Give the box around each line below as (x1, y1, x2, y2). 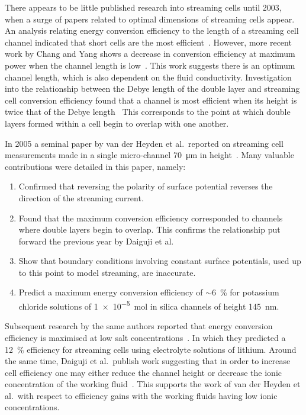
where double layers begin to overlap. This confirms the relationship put (18, 223, 281, 236)
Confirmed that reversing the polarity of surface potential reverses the (18, 180, 273, 192)
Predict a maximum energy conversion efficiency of (18, 286, 203, 298)
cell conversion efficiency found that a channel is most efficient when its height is (5, 94, 297, 106)
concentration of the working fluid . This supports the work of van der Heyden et (5, 378, 301, 390)
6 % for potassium (211, 286, 279, 298)
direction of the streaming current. (18, 191, 144, 204)
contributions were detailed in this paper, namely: (5, 160, 186, 172)
